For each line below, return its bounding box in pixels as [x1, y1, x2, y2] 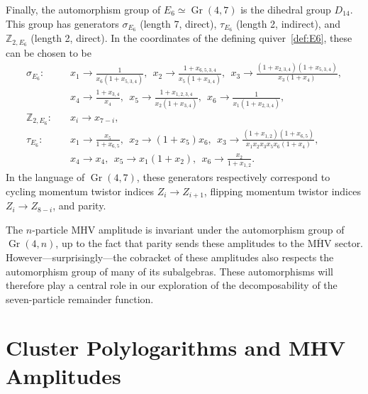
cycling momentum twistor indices [6, 183, 155, 198]
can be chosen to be [6, 45, 92, 60]
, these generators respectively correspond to [136, 170, 330, 185]
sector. [335, 236, 364, 251]
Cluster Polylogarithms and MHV [6, 333, 346, 362]
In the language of [6, 170, 85, 185]
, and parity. [52, 198, 106, 213]
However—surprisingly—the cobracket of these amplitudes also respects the [6, 249, 334, 264]
